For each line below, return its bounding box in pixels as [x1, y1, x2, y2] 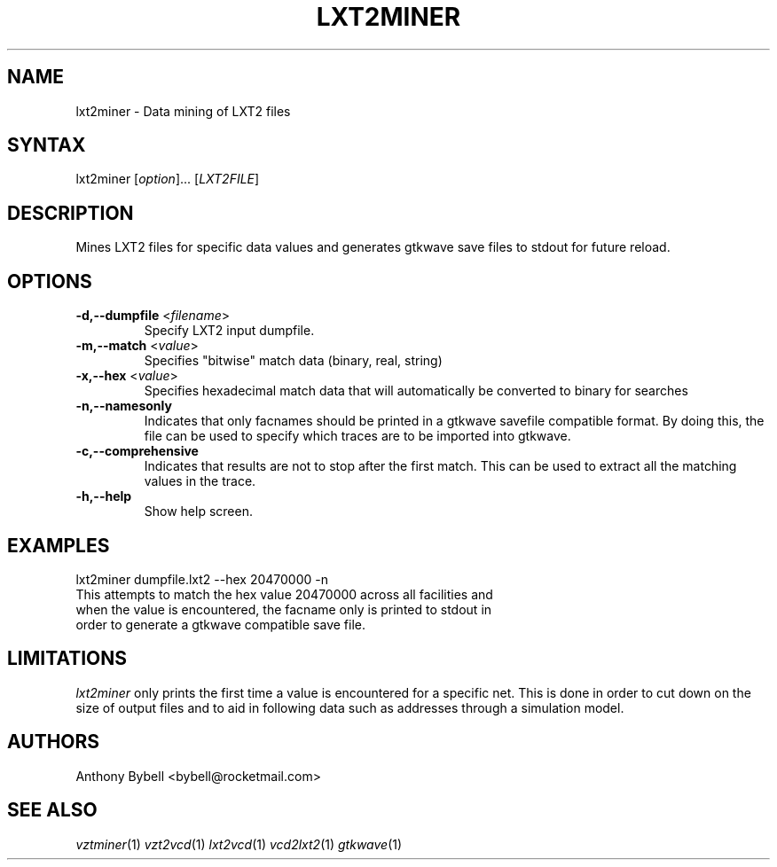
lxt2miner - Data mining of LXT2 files [75, 103, 291, 119]
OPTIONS [7, 269, 92, 293]
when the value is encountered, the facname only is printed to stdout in [75, 601, 492, 617]
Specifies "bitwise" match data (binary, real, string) [144, 353, 443, 369]
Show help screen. [144, 504, 253, 519]
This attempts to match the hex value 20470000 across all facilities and [75, 586, 493, 602]
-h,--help [75, 488, 132, 504]
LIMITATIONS [7, 647, 128, 670]
